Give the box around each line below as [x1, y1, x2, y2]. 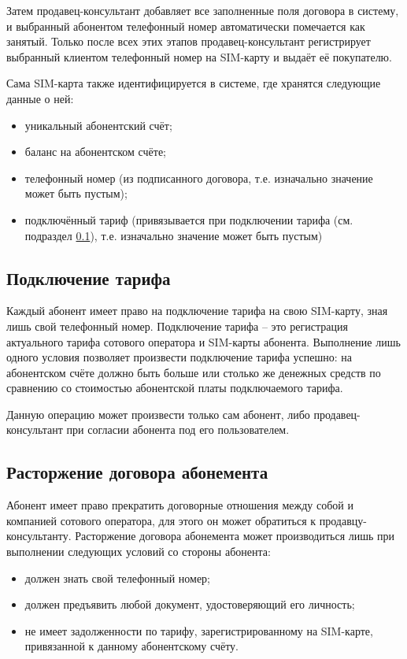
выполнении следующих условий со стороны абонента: [6, 543, 271, 560]
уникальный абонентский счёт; [24, 117, 172, 133]
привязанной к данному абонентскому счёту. [24, 638, 239, 654]
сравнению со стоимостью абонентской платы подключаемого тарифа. [6, 379, 343, 396]
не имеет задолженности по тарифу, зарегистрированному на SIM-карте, [24, 622, 373, 639]
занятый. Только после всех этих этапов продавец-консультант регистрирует [6, 33, 371, 50]
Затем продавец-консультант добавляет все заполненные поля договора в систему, [6, 2, 399, 18]
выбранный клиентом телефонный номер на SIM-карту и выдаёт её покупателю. [6, 48, 392, 65]
